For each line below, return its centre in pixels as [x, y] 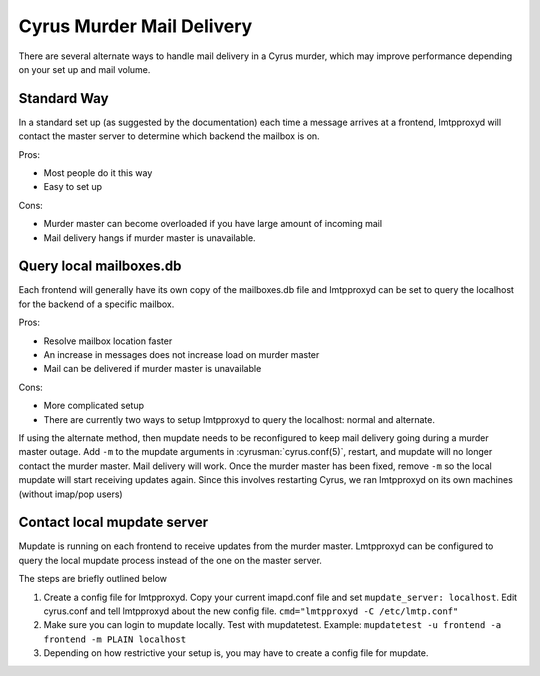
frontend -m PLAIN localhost [115, 639]
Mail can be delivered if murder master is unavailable [152, 369]
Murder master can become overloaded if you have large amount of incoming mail [213, 224]
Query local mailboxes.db [100, 266]
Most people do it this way [98, 173]
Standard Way [63, 98]
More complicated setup [94, 406]
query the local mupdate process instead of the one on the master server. [170, 560]
